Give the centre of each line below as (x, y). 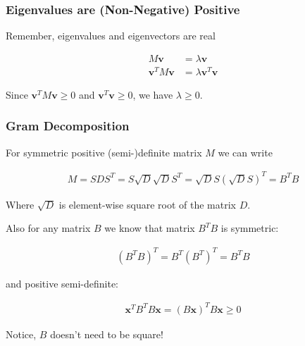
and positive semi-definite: (62, 283)
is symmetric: (250, 228)
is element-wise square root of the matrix (147, 204)
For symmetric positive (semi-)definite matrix (104, 152)
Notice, (21, 334)
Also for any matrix (48, 228)
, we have (153, 94)
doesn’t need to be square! (107, 334)
